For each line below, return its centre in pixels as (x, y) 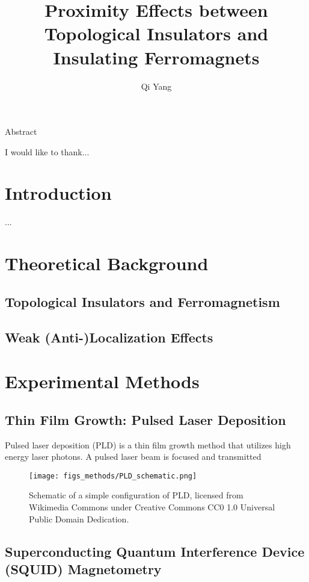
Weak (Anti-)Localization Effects (109, 337)
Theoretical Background (107, 263)
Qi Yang (156, 86)
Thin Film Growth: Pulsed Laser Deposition (145, 419)
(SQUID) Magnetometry (83, 568)
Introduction (58, 193)
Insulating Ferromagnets (156, 57)
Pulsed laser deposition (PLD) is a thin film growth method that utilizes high (148, 444)
